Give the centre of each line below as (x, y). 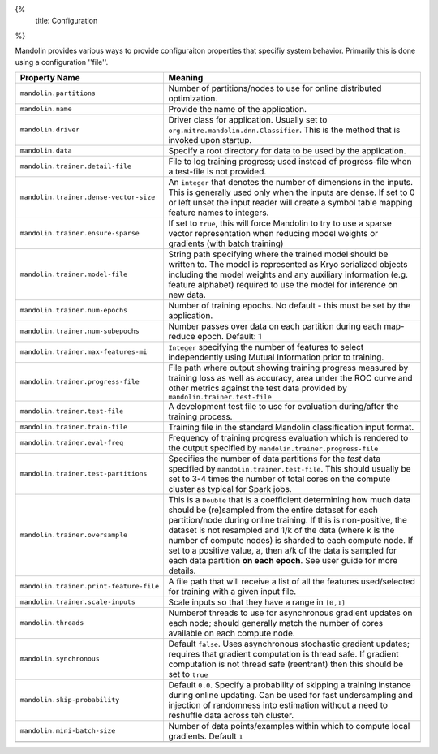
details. (182, 571)
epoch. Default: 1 (230, 336)
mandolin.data (46, 151)
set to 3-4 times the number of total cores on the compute (279, 479)
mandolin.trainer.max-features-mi (84, 352)
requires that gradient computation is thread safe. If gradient (283, 653)
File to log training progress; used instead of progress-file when (290, 161)
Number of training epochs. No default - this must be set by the (290, 305)
